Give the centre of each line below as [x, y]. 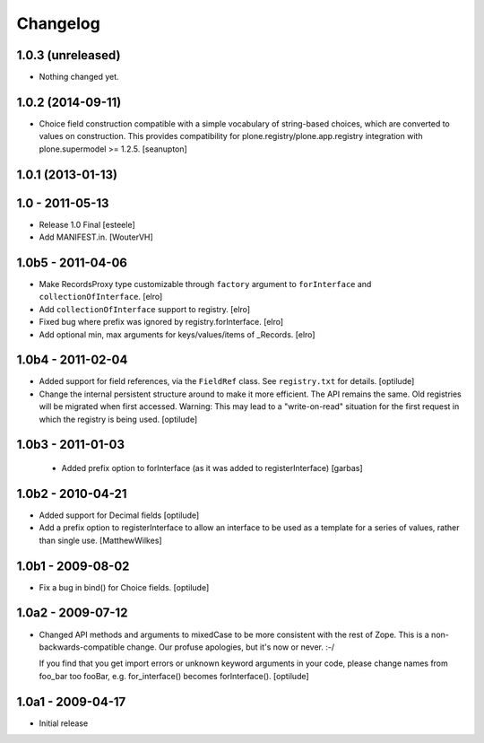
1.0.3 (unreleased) [69, 55]
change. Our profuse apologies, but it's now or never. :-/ [231, 647]
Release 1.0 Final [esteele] [87, 224]
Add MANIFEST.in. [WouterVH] [96, 237]
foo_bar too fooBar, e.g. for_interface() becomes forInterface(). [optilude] [174, 676]
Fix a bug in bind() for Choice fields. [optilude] [124, 587]
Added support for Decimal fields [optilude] [119, 515]
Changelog [58, 23]
